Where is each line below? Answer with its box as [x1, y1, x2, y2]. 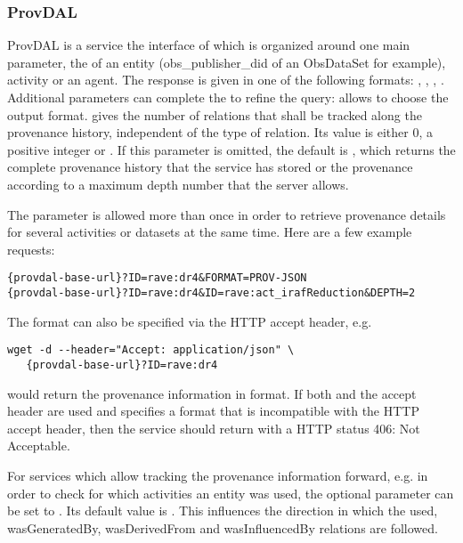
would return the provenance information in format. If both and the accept [7, 384, 417, 402]
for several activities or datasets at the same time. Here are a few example [7, 223, 412, 241]
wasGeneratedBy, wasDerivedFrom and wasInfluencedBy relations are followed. [7, 518, 438, 537]
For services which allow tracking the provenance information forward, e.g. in [7, 466, 428, 484]
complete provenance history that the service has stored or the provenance [7, 158, 413, 176]
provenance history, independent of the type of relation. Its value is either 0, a [7, 123, 433, 142]
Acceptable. [7, 436, 70, 455]
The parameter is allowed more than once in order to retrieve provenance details [7, 205, 446, 223]
